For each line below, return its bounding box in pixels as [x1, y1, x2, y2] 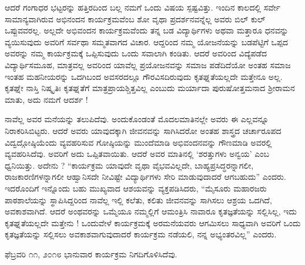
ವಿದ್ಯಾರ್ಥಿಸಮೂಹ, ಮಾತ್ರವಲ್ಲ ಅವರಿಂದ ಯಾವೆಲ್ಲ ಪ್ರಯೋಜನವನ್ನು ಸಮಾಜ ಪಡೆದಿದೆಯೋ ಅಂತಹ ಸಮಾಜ [5, 58, 291, 71]
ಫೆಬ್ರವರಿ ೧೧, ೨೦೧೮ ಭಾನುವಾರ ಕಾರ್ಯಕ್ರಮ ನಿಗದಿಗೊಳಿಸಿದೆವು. [5, 247, 177, 260]
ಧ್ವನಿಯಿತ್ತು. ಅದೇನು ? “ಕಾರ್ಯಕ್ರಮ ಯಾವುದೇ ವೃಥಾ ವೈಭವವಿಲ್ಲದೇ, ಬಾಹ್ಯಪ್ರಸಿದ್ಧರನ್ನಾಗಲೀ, [5, 159, 254, 171]
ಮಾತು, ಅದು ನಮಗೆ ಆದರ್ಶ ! [5, 93, 88, 105]
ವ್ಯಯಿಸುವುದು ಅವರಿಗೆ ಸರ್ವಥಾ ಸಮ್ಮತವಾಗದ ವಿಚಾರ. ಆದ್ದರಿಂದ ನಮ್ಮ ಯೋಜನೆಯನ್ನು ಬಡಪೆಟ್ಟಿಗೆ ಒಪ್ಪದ [5, 35, 289, 48]
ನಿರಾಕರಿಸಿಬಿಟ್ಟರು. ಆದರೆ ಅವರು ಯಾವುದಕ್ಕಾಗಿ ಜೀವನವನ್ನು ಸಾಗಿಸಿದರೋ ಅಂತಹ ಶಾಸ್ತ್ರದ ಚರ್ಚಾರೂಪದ [5, 124, 281, 136]
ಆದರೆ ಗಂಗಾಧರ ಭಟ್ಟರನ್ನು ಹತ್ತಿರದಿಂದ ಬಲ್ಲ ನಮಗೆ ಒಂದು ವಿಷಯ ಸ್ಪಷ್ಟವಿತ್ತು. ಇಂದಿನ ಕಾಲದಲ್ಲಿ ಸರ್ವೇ [5, 1, 280, 13]
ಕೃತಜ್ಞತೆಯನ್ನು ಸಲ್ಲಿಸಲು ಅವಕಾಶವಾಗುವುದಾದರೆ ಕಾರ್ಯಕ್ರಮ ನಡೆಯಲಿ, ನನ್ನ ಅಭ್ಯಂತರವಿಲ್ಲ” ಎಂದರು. [5, 228, 277, 240]
